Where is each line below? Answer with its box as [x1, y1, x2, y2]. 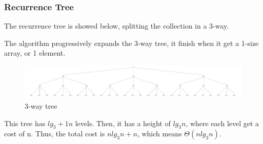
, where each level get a [186, 117, 259, 128]
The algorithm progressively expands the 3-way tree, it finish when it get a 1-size [4, 37, 259, 48]
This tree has [4, 117, 46, 128]
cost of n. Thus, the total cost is [4, 128, 105, 139]
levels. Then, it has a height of [75, 117, 171, 128]
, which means [137, 128, 182, 139]
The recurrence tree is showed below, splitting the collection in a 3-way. [4, 20, 229, 31]
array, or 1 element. [4, 47, 66, 58]
